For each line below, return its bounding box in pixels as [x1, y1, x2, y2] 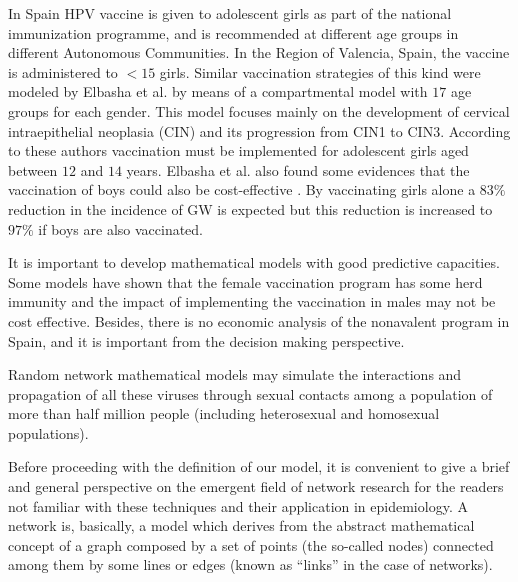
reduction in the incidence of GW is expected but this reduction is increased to [8, 198, 493, 219]
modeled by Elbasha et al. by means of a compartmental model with [8, 81, 428, 102]
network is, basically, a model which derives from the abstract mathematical [8, 515, 475, 536]
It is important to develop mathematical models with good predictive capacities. [8, 252, 500, 273]
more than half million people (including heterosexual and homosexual [8, 403, 440, 424]
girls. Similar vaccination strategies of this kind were [159, 61, 481, 82]
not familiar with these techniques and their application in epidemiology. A [8, 495, 468, 516]
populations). [8, 422, 89, 443]
